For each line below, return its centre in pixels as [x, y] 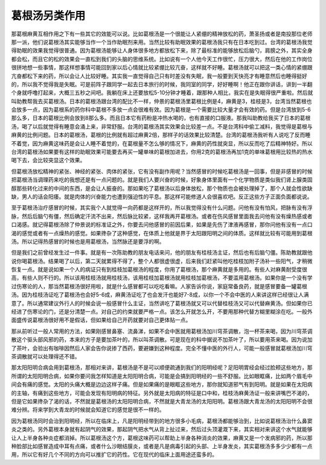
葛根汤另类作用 [48, 16]
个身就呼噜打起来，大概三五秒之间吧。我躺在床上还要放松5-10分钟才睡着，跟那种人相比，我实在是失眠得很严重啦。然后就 [162, 93]
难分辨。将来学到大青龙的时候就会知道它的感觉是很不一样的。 [88, 410]
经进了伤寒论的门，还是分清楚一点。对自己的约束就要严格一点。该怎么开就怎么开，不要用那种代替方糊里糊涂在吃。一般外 [162, 312]
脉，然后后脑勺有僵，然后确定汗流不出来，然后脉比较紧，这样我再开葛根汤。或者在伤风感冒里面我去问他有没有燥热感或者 [162, 216]
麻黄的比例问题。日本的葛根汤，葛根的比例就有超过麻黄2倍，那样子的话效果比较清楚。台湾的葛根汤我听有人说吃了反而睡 [161, 135]
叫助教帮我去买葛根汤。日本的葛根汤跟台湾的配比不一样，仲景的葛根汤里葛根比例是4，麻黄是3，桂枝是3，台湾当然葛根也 [161, 101]
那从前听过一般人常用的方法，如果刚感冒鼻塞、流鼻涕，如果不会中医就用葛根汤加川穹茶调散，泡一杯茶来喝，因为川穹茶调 [162, 331]
